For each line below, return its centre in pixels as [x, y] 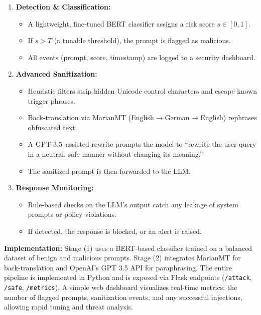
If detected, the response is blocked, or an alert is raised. [115, 231]
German [177, 117]
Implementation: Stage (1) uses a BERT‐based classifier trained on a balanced [128, 248]
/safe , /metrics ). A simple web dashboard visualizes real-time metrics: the [121, 287]
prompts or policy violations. [72, 214]
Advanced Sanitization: [56, 74]
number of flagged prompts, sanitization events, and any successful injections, [123, 297]
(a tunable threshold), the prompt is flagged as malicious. [142, 40]
